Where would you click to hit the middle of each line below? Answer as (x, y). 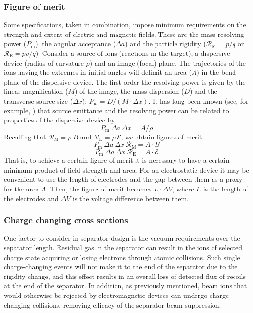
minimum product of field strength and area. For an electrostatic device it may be (126, 169)
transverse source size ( (39, 100)
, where (183, 189)
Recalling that (25, 136)
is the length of (225, 189)
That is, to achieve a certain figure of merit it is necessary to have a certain (117, 160)
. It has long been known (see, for (198, 100)
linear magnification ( (36, 91)
